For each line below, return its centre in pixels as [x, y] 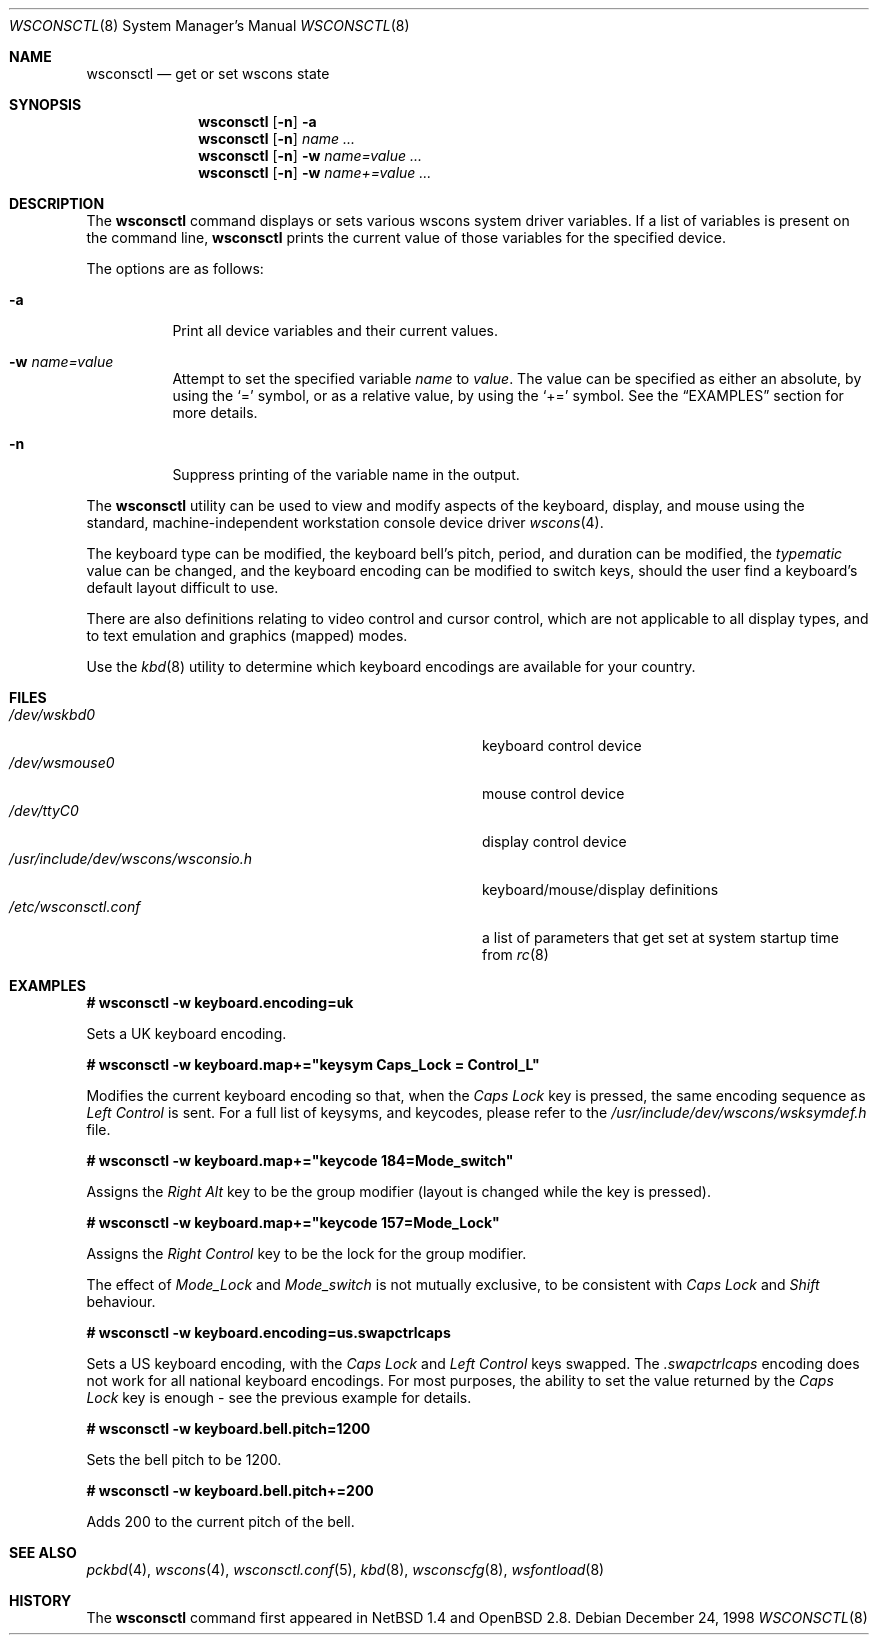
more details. [215, 412]
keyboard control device [562, 745]
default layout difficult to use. [182, 587]
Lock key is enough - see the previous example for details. [279, 1397]
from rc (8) [515, 954]
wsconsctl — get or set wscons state [208, 73]
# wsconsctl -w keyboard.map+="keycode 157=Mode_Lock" [293, 1222]
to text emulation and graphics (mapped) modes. [247, 635]
